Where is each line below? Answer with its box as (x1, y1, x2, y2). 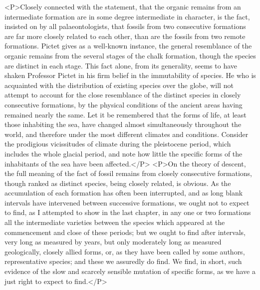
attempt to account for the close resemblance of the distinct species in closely (4, 89, 241, 100)
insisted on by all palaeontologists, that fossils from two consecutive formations (4, 21, 246, 31)
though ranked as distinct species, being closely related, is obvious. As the (4, 177, 231, 188)
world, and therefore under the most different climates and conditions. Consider (4, 128, 249, 139)
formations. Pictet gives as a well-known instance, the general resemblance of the (4, 40, 252, 51)
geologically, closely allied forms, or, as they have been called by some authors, (4, 246, 245, 256)
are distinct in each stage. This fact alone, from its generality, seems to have (4, 60, 238, 70)
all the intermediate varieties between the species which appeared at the (4, 217, 225, 227)
